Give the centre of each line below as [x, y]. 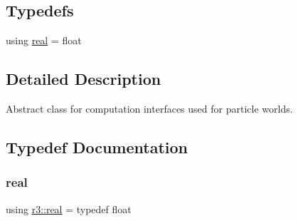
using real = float [44, 40]
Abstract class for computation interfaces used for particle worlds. [149, 108]
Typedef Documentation [97, 147]
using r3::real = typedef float [69, 209]
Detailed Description [84, 79]
